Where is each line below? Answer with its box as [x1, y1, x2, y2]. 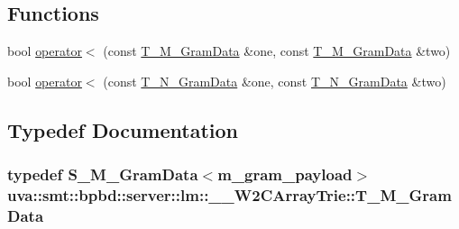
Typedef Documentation [7, 115, 238, 143]
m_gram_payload [217, 163, 353, 186]
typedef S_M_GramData [7, 163, 198, 186]
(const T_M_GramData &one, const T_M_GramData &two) [103, 41, 451, 60]
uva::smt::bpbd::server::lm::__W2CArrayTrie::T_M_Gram [7, 184, 452, 206]
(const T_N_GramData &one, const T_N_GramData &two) [103, 71, 446, 90]
